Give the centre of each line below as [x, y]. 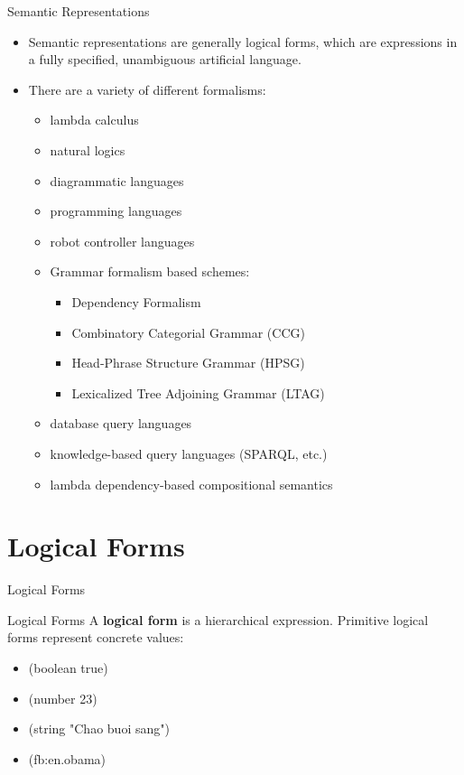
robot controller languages [122, 241]
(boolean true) [68, 668]
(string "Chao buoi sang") [99, 728]
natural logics [88, 149]
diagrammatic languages [117, 180]
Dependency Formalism [136, 301]
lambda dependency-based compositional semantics [191, 484]
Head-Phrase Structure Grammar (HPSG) [188, 363]
